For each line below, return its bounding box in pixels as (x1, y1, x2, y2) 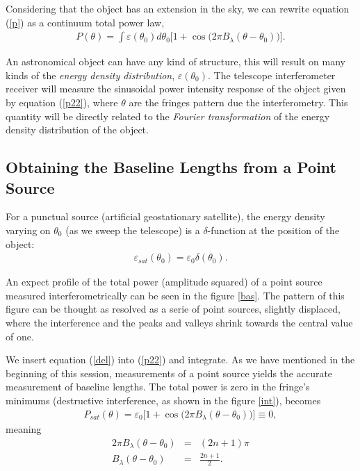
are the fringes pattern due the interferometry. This (129, 95, 348, 109)
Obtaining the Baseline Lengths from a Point (6, 156, 336, 178)
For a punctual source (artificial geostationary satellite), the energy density (6, 209, 325, 224)
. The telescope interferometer (208, 67, 336, 82)
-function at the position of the (207, 222, 340, 237)
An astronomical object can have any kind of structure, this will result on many (6, 54, 345, 69)
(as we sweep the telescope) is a (65, 222, 200, 237)
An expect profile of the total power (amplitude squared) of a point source (6, 274, 322, 289)
